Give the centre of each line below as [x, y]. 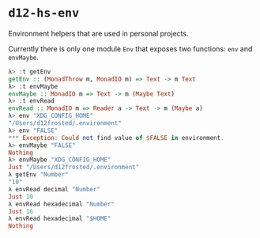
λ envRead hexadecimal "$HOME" [60, 219]
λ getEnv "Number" [38, 175]
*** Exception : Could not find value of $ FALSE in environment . [116, 138]
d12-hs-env [44, 13]
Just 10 [21, 196]
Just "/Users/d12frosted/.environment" [74, 168]
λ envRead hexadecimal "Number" [61, 204]
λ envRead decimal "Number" [55, 189]
